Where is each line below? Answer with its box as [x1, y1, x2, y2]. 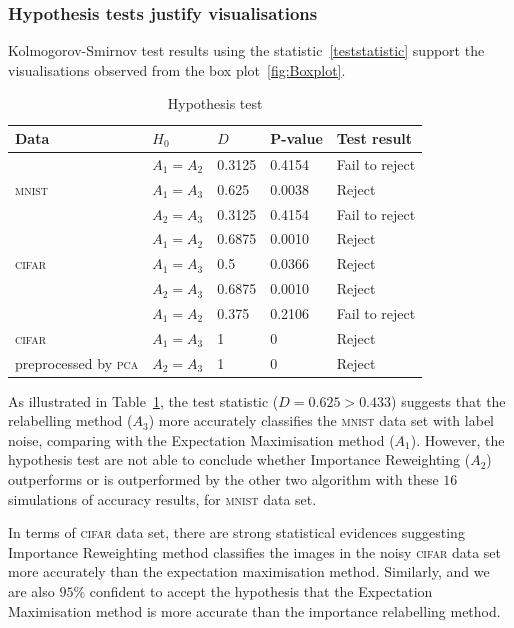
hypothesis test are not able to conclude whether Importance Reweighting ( [8, 449, 471, 470]
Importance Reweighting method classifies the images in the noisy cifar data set [8, 541, 501, 562]
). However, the [410, 429, 505, 450]
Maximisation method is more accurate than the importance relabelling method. [8, 600, 501, 621]
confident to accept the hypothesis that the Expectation [89, 581, 433, 602]
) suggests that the [391, 390, 506, 411]
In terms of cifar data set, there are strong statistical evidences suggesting [8, 522, 465, 543]
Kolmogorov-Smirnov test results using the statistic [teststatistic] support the [8, 40, 485, 61]
